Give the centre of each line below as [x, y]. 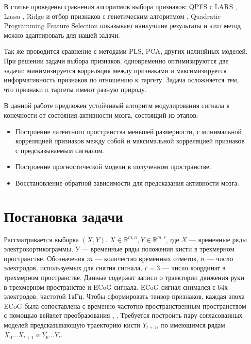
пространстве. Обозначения [44, 258]
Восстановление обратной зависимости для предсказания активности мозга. [127, 182]
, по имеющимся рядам [191, 324]
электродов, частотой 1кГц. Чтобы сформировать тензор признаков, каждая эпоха [124, 296]
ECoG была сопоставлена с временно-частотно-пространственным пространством [125, 305]
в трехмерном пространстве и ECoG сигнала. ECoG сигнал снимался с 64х [116, 287]
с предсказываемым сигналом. [60, 150]
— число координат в [194, 268]
